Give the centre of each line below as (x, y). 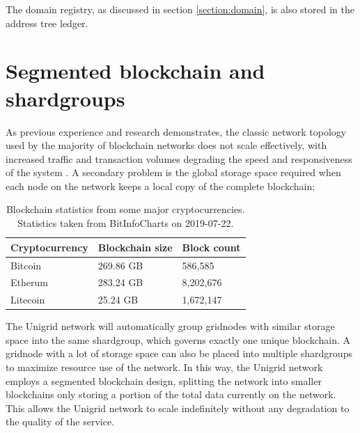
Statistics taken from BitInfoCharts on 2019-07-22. (126, 223)
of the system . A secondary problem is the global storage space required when (173, 172)
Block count (211, 247)
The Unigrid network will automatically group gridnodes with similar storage (170, 326)
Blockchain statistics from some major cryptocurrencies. (125, 209)
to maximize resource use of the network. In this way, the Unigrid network (164, 367)
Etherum (29, 282)
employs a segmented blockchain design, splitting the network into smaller (164, 380)
